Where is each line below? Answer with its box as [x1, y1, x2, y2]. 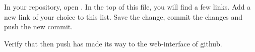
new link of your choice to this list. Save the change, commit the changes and [4, 11, 243, 22]
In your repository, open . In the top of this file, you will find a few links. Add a [4, 2, 251, 12]
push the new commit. [4, 21, 73, 32]
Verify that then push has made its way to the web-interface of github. [4, 38, 222, 48]
